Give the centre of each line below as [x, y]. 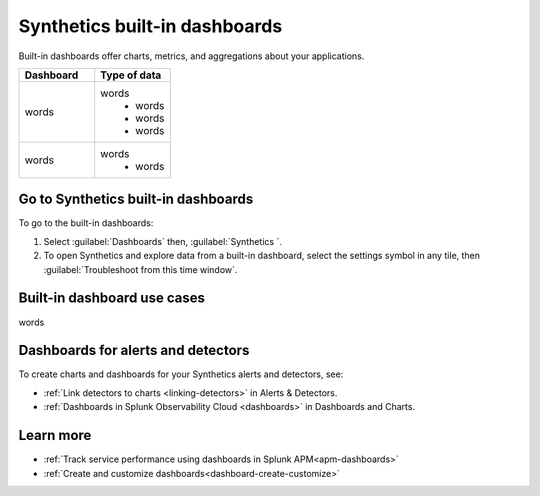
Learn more [55, 435]
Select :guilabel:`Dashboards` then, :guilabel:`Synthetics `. [162, 241]
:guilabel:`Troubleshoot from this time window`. [140, 269]
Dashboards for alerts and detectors [134, 350]
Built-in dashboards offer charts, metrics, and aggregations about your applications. [191, 56]
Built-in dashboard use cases [111, 298]
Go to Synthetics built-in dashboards [136, 199]
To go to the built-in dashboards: [86, 223]
